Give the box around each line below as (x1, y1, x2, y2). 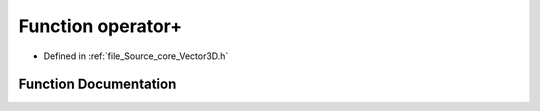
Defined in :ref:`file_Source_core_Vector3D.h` (43, 50, 229, 62)
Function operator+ (18, 15, 183, 37)
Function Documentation (18, 76, 177, 93)
